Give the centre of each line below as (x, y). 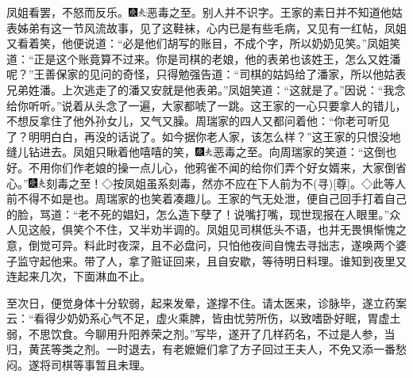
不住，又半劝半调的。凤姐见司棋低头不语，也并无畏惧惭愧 (245, 229)
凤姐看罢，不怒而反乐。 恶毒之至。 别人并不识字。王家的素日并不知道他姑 (205, 12)
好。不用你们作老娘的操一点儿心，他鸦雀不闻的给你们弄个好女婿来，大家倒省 (206, 167)
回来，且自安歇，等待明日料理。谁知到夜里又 (289, 260)
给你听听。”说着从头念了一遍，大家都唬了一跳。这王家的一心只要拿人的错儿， (206, 105)
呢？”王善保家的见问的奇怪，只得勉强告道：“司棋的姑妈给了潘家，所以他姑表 (206, 74)
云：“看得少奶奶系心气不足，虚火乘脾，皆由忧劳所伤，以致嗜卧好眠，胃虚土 (204, 318)
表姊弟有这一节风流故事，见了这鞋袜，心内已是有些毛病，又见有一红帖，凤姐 (206, 27)
